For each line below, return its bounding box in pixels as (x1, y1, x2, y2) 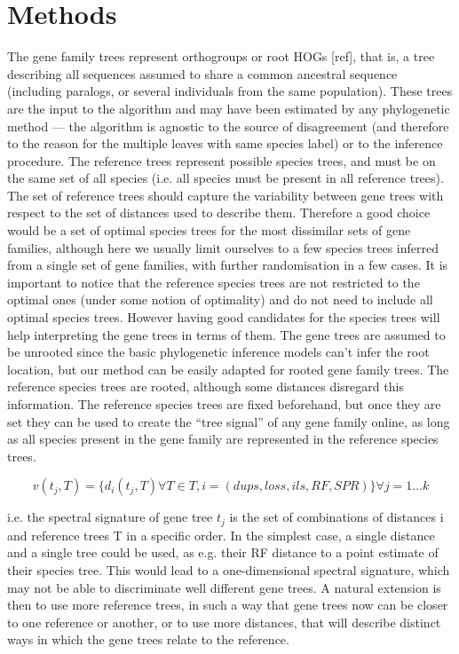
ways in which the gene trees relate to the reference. (7, 630, 289, 649)
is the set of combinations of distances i (229, 508, 444, 526)
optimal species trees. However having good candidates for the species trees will (7, 308, 440, 327)
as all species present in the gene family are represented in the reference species (7, 429, 439, 448)
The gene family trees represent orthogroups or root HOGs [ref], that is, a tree (7, 47, 435, 66)
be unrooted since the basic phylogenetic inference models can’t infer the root (7, 343, 430, 361)
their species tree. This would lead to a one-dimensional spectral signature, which (7, 561, 450, 579)
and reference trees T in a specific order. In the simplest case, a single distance (7, 525, 435, 544)
